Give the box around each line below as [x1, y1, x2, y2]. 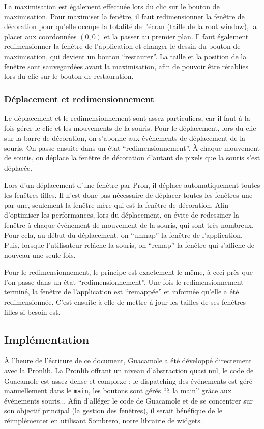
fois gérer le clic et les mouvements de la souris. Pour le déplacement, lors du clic [4, 122, 256, 133]
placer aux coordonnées [4, 31, 77, 41]
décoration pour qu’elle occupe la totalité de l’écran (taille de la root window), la [4, 21, 257, 32]
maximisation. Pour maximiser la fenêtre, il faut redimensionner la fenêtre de [4, 11, 245, 21]
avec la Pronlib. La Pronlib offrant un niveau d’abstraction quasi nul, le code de [4, 365, 254, 376]
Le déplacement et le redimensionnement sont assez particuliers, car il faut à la [4, 112, 250, 123]
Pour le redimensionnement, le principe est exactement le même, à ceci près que [4, 266, 253, 277]
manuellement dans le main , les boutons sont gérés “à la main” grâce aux [4, 385, 232, 396]
